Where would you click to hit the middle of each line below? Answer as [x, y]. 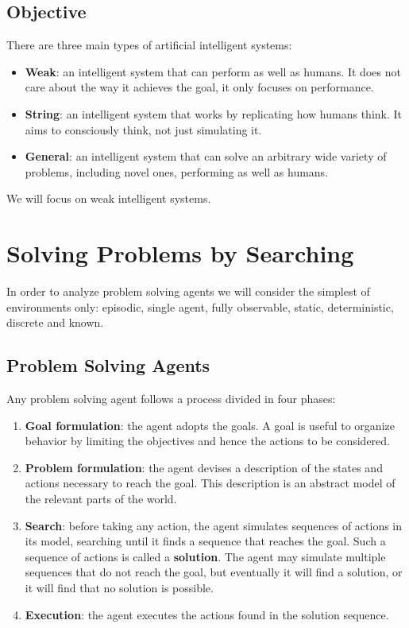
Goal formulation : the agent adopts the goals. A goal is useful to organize [210, 425]
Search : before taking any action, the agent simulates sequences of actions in [214, 525]
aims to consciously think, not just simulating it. [143, 129]
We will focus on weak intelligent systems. [109, 198]
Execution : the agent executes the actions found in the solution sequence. [207, 614]
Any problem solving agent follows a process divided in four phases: [171, 399]
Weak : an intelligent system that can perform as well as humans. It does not [213, 71]
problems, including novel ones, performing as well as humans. [177, 171]
